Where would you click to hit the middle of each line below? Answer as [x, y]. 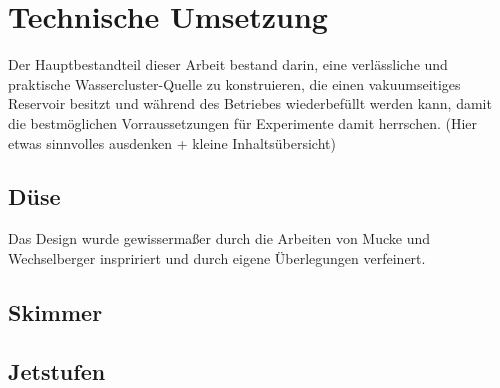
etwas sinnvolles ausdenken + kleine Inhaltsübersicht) [172, 142]
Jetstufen [57, 370]
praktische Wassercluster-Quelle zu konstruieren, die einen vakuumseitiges [234, 83]
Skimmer [55, 311]
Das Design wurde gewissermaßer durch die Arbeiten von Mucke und [219, 238]
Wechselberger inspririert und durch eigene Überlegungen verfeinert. [217, 257]
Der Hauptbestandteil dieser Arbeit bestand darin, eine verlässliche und [228, 64]
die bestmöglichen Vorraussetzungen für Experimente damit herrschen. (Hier [243, 122]
